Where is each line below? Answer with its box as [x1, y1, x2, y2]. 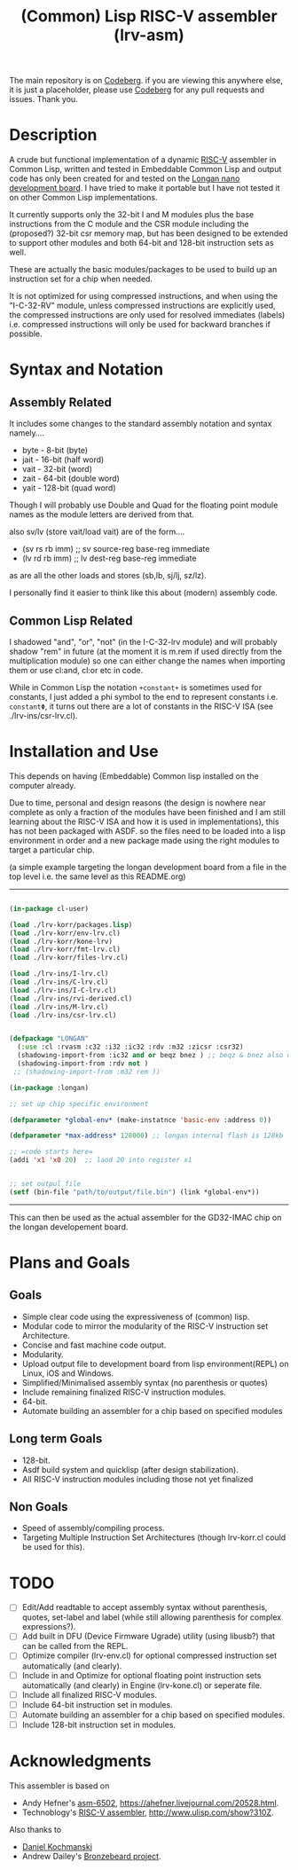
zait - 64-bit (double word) [21, 473, 120, 484]
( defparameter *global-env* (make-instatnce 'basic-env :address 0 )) [9, 1115, 272, 1124]
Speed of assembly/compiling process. [21, 1523, 166, 1534]
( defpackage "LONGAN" [9, 1034, 90, 1043]
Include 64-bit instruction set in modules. [21, 1699, 173, 1709]
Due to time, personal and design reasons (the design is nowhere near [9, 797, 266, 808]
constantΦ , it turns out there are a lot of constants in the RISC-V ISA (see [9, 701, 273, 711]
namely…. [9, 428, 44, 438]
